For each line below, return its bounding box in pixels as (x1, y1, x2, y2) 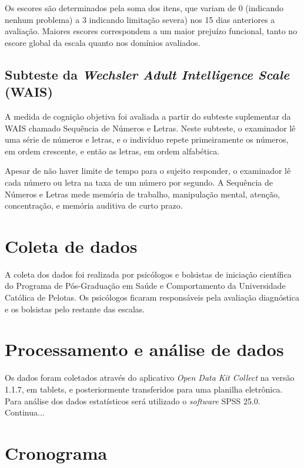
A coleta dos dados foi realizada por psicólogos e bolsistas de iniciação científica (5, 268, 292, 280)
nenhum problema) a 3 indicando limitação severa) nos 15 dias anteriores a (5, 13, 275, 25)
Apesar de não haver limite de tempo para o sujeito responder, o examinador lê (5, 164, 291, 177)
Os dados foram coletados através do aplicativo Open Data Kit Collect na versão (5, 371, 295, 384)
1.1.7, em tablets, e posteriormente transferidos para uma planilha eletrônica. (5, 383, 283, 395)
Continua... (5, 406, 45, 418)
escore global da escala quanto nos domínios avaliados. (5, 36, 201, 48)
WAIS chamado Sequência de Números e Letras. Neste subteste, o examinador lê (5, 121, 296, 134)
